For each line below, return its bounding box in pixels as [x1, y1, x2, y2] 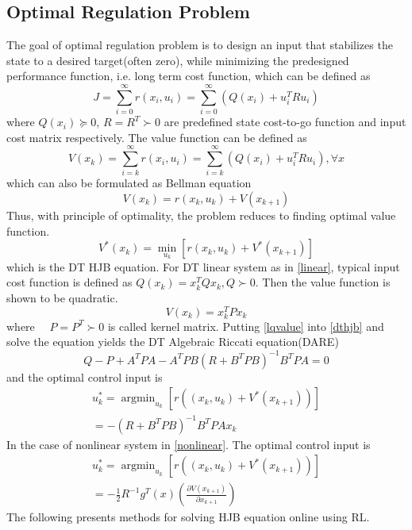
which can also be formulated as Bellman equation [6, 175, 252, 191]
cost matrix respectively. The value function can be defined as [6, 129, 307, 145]
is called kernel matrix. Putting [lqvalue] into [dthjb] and [107, 317, 384, 334]
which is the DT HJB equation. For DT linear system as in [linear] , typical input [6, 258, 400, 275]
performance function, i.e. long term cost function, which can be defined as [6, 67, 371, 84]
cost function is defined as [6, 274, 133, 290]
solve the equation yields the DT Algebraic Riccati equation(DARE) [6, 333, 339, 350]
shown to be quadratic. [6, 290, 118, 306]
